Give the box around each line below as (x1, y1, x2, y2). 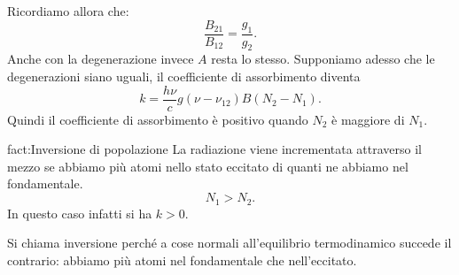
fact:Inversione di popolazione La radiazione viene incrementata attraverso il (7, 140, 422, 158)
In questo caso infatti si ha (7, 203, 152, 222)
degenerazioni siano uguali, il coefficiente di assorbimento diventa (7, 67, 361, 86)
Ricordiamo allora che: (7, 2, 129, 19)
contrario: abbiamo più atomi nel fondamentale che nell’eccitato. (7, 250, 357, 269)
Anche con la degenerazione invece (7, 50, 194, 68)
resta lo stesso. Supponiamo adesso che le (211, 50, 435, 68)
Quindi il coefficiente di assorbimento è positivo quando (7, 110, 308, 128)
